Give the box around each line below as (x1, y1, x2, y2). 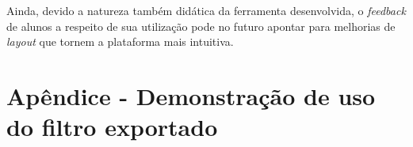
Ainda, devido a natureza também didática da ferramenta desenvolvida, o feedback (6, 2, 406, 18)
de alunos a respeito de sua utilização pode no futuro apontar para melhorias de (6, 17, 396, 34)
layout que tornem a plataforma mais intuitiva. (6, 33, 234, 50)
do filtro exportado (6, 111, 218, 143)
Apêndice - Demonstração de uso (6, 79, 376, 111)
